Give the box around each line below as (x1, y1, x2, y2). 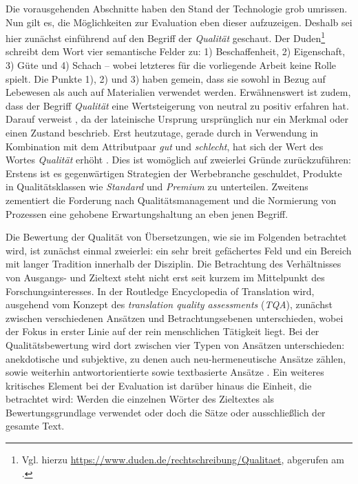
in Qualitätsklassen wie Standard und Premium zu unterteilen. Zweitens (6, 179, 308, 194)
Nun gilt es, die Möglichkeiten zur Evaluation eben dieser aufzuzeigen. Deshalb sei (6, 14, 352, 29)
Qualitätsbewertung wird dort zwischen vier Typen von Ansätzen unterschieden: (6, 337, 345, 352)
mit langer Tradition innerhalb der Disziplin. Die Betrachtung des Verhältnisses (6, 256, 341, 271)
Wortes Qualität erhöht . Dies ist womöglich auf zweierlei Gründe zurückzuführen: (6, 152, 352, 167)
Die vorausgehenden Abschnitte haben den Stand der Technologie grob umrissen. (6, 1, 348, 15)
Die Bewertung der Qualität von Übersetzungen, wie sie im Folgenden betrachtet (6, 230, 347, 244)
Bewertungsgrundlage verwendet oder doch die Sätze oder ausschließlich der (6, 405, 326, 419)
